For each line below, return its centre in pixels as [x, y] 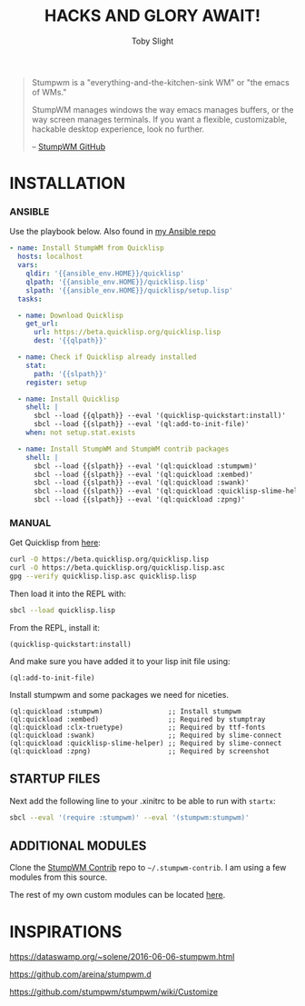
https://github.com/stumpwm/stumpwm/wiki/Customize [114, 992]
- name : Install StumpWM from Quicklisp [87, 248]
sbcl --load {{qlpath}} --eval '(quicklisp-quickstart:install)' [159, 416]
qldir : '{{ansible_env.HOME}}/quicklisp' [105, 274]
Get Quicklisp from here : [55, 543]
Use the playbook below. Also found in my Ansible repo [113, 232]
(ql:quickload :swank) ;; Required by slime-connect [146, 735]
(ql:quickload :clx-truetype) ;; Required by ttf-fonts [138, 727]
